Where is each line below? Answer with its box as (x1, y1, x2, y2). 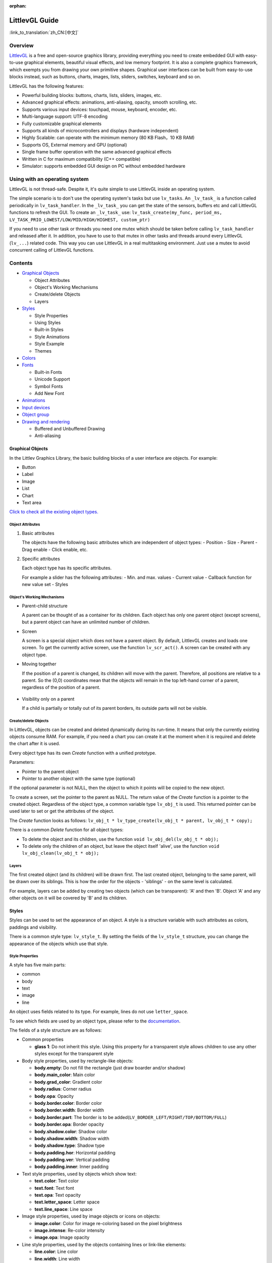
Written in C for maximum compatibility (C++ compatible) (22, 156, 141, 162)
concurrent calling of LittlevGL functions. (9, 247, 94, 253)
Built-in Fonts (34, 369, 62, 375)
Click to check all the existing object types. (9, 509, 98, 515)
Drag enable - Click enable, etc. (22, 546, 88, 553)
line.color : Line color (34, 1248, 78, 1255)
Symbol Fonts (34, 383, 63, 389)
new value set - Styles (22, 581, 69, 588)
